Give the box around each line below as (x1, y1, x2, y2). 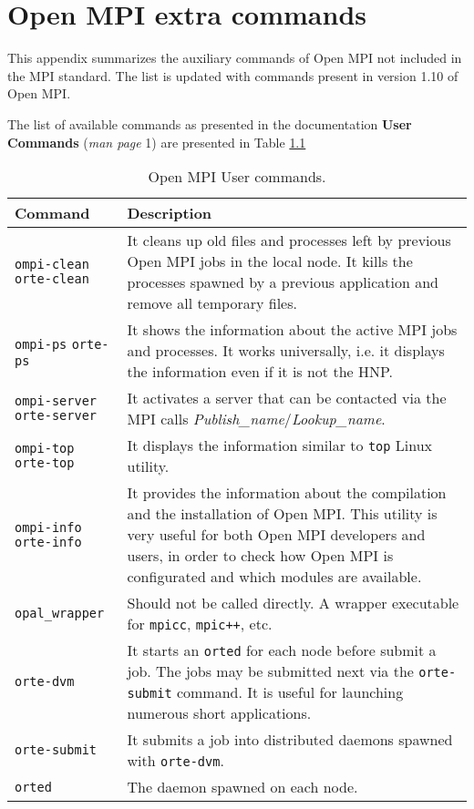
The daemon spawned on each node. (127, 776, 358, 798)
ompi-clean (15, 257, 89, 272)
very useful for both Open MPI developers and (127, 524, 426, 546)
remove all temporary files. (127, 292, 297, 314)
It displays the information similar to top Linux (127, 435, 433, 456)
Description (127, 202, 212, 224)
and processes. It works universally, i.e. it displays (127, 340, 445, 362)
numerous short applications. (127, 702, 312, 724)
